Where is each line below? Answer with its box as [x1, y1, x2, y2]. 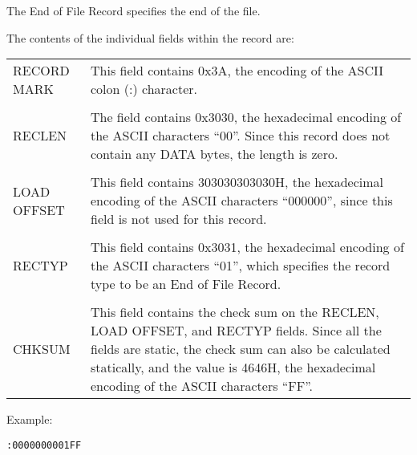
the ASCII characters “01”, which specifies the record [90, 256, 391, 275]
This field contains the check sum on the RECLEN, [90, 303, 379, 322]
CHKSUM [13, 339, 71, 359]
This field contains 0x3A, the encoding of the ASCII [90, 61, 384, 80]
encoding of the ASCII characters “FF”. [90, 376, 314, 396]
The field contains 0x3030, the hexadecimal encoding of [90, 108, 402, 127]
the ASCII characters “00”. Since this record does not [90, 126, 391, 145]
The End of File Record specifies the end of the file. [6, 2, 261, 18]
